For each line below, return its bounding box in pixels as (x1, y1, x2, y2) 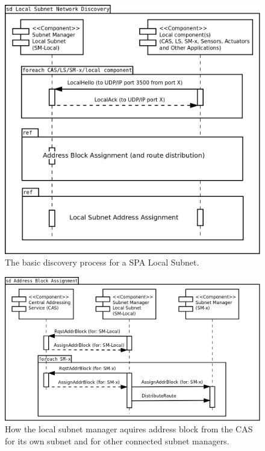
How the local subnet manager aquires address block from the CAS (5, 423, 253, 435)
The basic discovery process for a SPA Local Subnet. (5, 256, 199, 269)
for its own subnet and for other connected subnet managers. (5, 434, 229, 447)
